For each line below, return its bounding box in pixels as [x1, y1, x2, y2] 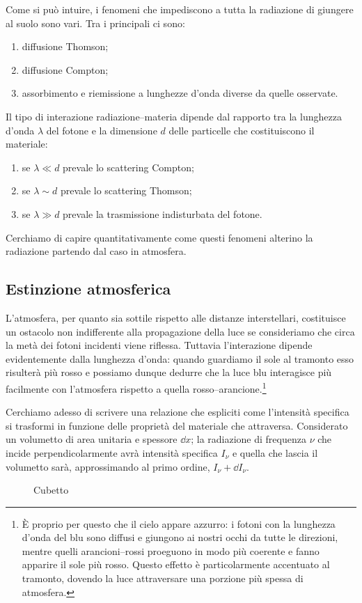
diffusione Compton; [22, 62, 109, 77]
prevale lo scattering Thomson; [60, 183, 192, 198]
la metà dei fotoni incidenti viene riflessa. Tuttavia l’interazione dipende [6, 338, 313, 352]
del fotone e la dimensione [46, 123, 157, 137]
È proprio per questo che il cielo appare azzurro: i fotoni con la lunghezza [22, 516, 336, 531]
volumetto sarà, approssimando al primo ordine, [6, 459, 210, 473]
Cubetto [33, 483, 69, 497]
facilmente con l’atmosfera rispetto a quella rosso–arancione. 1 [6, 379, 267, 396]
